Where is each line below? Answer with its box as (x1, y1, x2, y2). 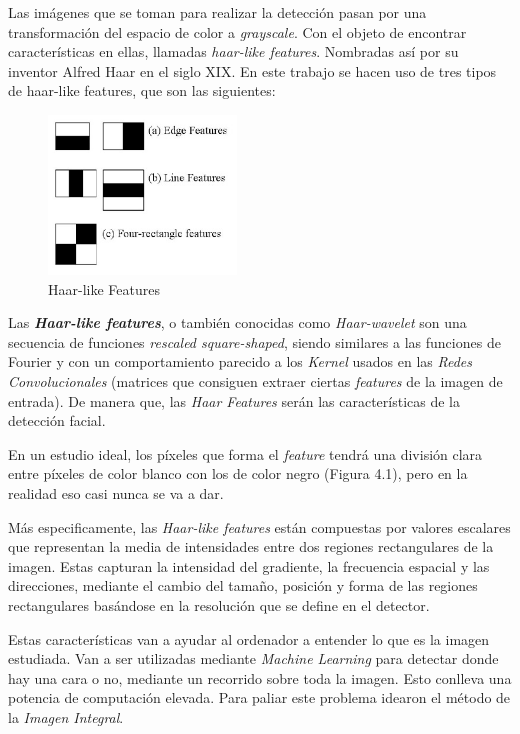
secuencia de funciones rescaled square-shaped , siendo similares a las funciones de (8, 331, 501, 352)
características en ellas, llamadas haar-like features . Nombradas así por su (8, 41, 459, 62)
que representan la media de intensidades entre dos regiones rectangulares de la (8, 536, 494, 557)
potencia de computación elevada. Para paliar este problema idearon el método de (8, 687, 511, 708)
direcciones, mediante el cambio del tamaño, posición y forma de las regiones (8, 575, 478, 596)
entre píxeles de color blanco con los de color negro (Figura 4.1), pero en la (8, 463, 468, 484)
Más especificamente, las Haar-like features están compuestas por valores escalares (8, 516, 511, 537)
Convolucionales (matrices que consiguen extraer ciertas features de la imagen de (8, 370, 503, 391)
